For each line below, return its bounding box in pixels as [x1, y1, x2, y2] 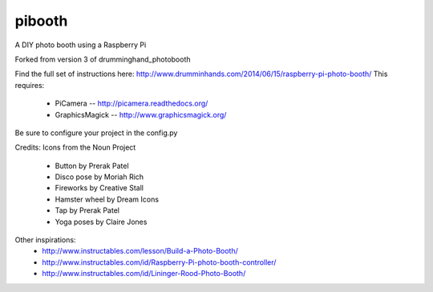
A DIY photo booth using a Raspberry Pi [14, 40, 147, 50]
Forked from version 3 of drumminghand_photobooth [14, 54, 191, 64]
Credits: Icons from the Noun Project [14, 142, 136, 152]
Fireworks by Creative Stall [55, 183, 144, 193]
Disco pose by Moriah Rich [55, 172, 144, 182]
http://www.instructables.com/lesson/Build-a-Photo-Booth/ [42, 246, 238, 256]
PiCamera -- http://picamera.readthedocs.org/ [55, 98, 208, 108]
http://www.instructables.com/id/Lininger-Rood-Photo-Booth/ [42, 269, 246, 278]
